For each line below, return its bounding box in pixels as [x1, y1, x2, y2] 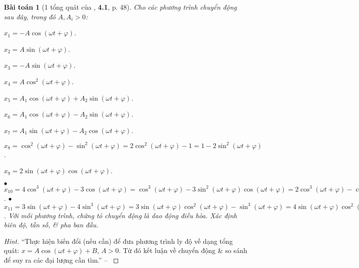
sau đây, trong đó [4, 11, 56, 21]
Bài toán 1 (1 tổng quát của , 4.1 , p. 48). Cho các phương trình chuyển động [4, 2, 237, 12]
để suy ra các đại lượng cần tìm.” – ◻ [4, 255, 119, 265]
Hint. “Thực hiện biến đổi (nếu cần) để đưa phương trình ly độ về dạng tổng [4, 236, 233, 246]
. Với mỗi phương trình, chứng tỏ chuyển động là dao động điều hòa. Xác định [4, 210, 237, 220]
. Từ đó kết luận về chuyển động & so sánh [118, 245, 247, 255]
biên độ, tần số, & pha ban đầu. [4, 220, 98, 230]
